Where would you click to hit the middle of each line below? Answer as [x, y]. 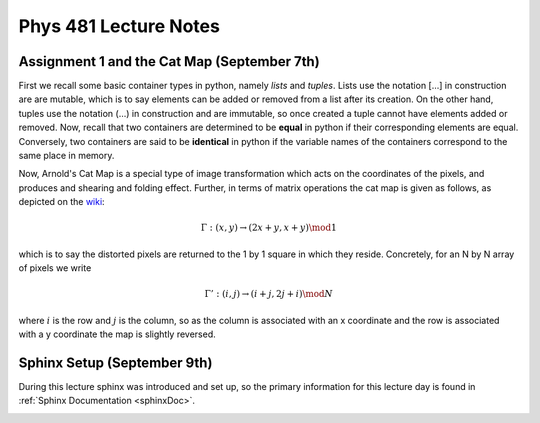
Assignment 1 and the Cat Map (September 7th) [169, 61]
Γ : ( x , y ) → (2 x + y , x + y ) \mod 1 [268, 228]
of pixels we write [55, 268]
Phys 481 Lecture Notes [119, 26]
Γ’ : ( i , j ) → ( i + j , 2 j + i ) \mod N [269, 294]
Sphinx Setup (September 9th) [115, 362]
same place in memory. [66, 156]
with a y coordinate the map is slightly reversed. [117, 334]
